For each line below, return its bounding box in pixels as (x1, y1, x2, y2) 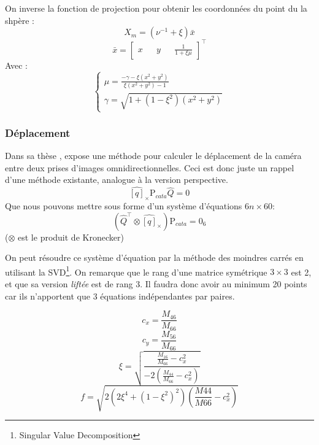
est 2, (291, 265, 312, 278)
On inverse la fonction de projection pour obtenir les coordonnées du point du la (5, 2, 307, 14)
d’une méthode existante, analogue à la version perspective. (5, 173, 228, 186)
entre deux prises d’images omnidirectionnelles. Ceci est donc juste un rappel (5, 161, 294, 174)
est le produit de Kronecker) (18, 230, 124, 243)
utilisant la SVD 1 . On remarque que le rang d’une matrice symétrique (5, 263, 267, 278)
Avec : (5, 58, 28, 71)
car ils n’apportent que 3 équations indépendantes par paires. (5, 289, 235, 302)
